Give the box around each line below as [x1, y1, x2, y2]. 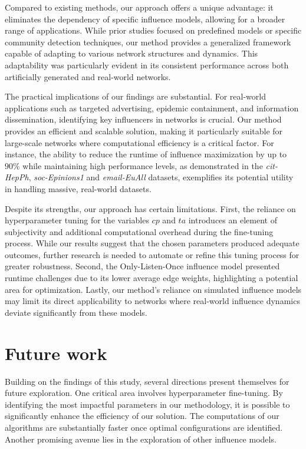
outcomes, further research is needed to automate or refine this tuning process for [5, 248, 300, 260]
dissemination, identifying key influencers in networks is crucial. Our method [5, 113, 282, 126]
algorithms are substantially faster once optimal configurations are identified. [5, 421, 283, 433]
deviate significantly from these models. [5, 306, 147, 318]
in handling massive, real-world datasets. [5, 182, 152, 194]
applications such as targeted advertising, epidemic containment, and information [5, 101, 299, 114]
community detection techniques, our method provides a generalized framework [5, 35, 291, 48]
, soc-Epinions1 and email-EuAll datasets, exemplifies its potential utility [28, 171, 294, 183]
